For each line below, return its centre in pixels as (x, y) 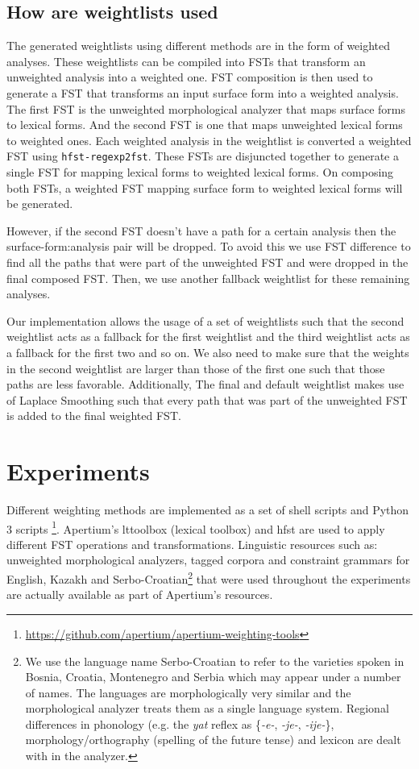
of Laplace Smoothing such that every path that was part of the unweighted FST (207, 399)
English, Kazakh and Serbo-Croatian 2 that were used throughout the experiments (209, 578)
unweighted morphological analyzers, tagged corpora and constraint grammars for (208, 560)
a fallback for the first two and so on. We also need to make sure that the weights (208, 352)
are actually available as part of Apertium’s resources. (140, 594)
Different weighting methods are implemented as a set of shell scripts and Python (208, 510)
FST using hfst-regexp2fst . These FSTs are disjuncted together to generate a (203, 156)
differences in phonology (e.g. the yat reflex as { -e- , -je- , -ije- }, (180, 723)
